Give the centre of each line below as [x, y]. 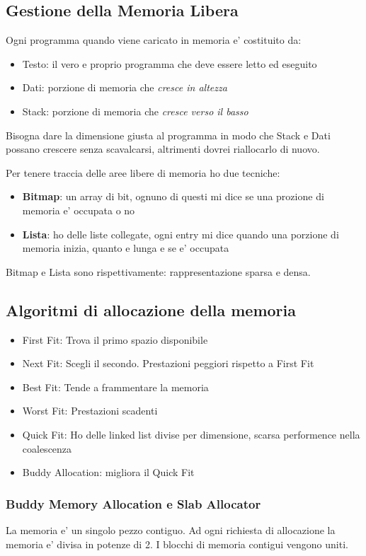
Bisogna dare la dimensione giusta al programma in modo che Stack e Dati [168, 135]
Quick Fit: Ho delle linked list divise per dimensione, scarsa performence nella [191, 434]
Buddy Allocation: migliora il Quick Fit [108, 472]
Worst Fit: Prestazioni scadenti [90, 411]
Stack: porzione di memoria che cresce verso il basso [135, 111]
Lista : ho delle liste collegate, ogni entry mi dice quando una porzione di [181, 234]
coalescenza [47, 448]
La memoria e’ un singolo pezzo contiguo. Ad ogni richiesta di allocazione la [171, 529]
